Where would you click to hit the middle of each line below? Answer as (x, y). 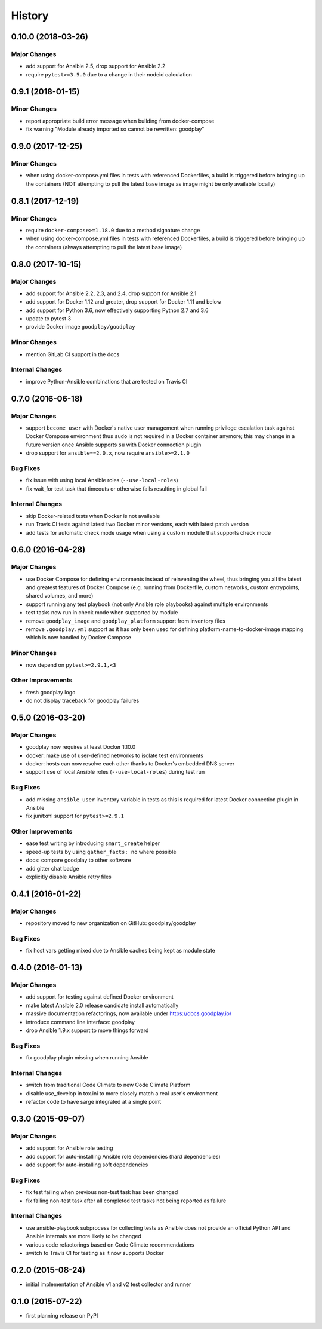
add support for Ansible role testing (69, 1148)
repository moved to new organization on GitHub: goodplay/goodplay (111, 923)
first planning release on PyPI (62, 1315)
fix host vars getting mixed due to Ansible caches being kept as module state (121, 951)
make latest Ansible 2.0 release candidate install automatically (102, 1005)
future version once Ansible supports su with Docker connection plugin (114, 445)
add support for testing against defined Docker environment (100, 997)
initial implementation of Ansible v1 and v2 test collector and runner (109, 1284)
